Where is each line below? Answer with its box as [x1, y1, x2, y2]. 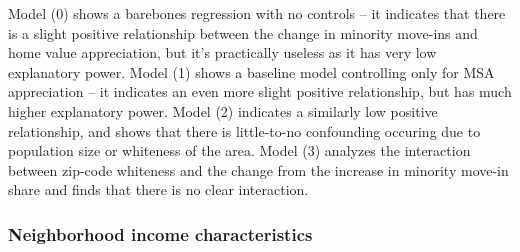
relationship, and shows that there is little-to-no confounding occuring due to [8, 120, 481, 141]
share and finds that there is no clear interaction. [8, 179, 309, 200]
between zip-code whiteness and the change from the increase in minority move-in [8, 159, 509, 180]
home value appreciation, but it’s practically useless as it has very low [8, 42, 437, 63]
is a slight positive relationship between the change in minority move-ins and [8, 22, 478, 43]
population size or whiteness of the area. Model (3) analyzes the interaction [8, 140, 471, 161]
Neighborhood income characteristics [8, 221, 313, 246]
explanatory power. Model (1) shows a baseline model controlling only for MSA [8, 61, 495, 82]
